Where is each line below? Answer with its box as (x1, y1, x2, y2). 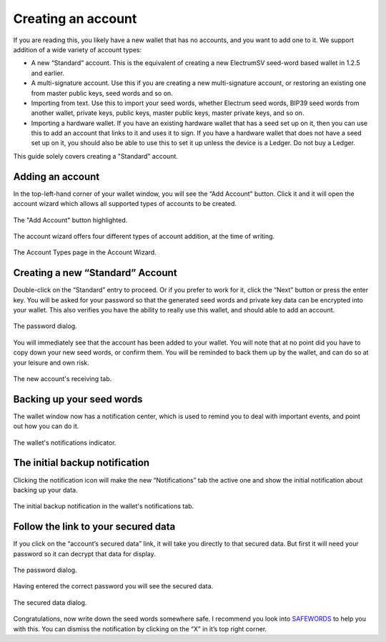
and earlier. (31, 69, 64, 77)
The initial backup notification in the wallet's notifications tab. (13, 502, 194, 510)
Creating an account (13, 11, 137, 26)
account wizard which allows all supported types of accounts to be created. (13, 199, 237, 208)
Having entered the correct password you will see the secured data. (13, 582, 214, 591)
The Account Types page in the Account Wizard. (13, 248, 157, 257)
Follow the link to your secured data (13, 520, 176, 533)
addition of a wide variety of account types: (13, 45, 142, 54)
